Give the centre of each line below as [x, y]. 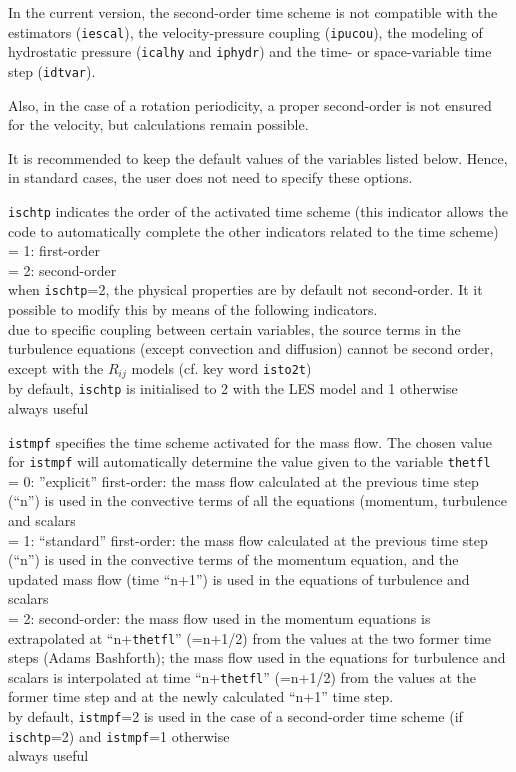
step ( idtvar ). [52, 70]
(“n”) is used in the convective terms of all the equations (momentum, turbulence [257, 500]
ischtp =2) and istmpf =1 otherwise [119, 735]
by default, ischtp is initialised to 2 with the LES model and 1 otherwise [233, 388]
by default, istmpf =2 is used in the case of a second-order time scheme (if [235, 716]
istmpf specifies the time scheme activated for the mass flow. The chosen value [250, 441]
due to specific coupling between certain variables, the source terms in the [234, 328]
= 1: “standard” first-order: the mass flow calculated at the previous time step [248, 539]
